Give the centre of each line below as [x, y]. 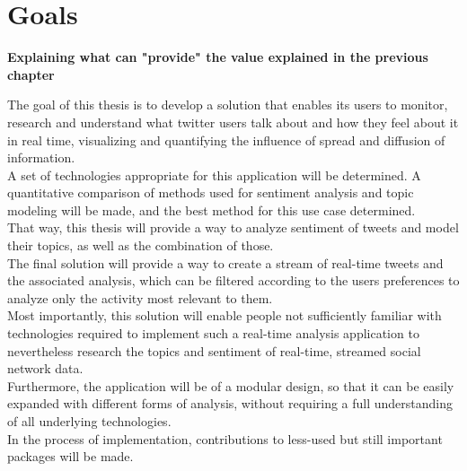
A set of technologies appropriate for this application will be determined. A [214, 174]
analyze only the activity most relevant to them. [140, 297]
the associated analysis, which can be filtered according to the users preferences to [233, 280]
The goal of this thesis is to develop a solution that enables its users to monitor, [228, 105]
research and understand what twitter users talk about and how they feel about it [233, 122]
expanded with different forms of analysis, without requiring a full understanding [230, 403]
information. [41, 157]
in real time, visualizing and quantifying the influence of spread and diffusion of [226, 140]
